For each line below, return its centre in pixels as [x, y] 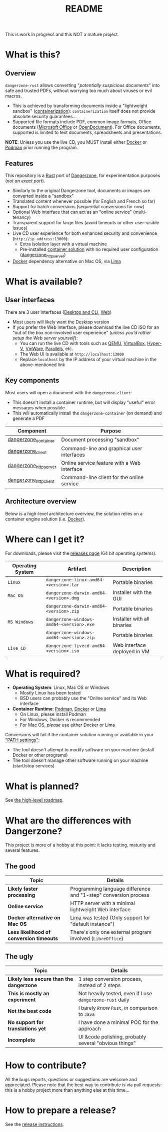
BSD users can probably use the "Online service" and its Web [83, 698]
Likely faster [23, 889]
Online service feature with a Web [101, 463]
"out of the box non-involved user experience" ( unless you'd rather [81, 332]
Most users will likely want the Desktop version [61, 322]
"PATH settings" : [22, 740]
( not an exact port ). [25, 181]
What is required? [43, 674]
